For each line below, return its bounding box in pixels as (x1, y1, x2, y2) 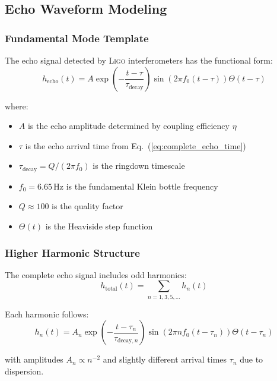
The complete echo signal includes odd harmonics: (5, 268, 187, 281)
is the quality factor (52, 200, 123, 212)
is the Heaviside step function (45, 220, 153, 232)
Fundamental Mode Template (5, 30, 149, 45)
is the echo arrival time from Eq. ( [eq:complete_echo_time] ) (25, 139, 246, 152)
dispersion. (5, 364, 44, 377)
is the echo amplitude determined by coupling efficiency (27, 119, 230, 132)
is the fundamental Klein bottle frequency (66, 180, 218, 192)
